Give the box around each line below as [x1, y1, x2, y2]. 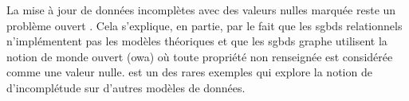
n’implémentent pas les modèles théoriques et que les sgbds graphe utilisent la [6, 33, 387, 49]
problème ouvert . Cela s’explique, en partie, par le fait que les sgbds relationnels [6, 17, 403, 33]
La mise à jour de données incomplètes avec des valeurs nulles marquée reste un [6, 2, 396, 17]
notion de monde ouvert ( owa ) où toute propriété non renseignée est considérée [6, 48, 393, 64]
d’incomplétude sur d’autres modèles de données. [6, 79, 246, 95]
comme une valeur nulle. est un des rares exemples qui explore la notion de [6, 64, 372, 80]
